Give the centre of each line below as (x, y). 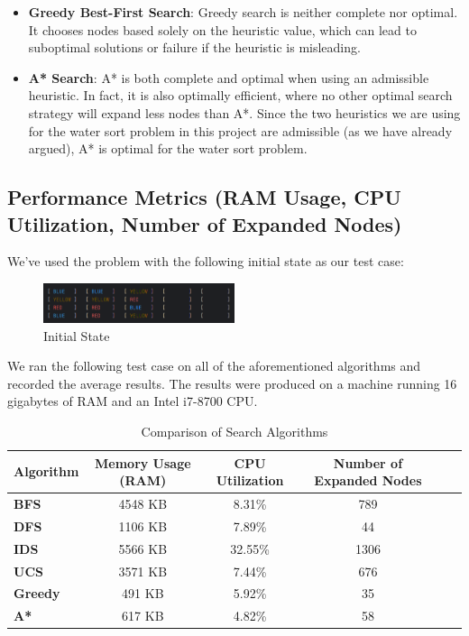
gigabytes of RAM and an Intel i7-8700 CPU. (133, 401)
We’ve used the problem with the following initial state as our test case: (206, 261)
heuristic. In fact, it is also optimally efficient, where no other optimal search (240, 95)
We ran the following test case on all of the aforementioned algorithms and (214, 366)
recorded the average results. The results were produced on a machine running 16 (232, 383)
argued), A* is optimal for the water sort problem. (168, 148)
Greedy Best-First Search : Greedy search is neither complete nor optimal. (243, 12)
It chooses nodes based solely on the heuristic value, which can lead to (222, 29)
